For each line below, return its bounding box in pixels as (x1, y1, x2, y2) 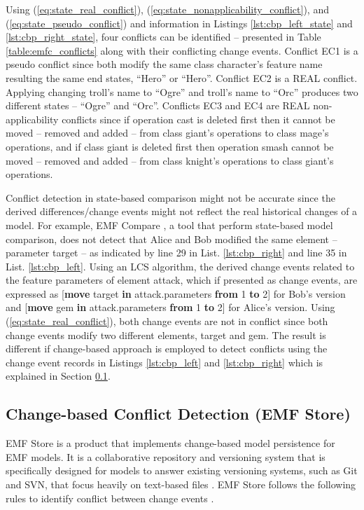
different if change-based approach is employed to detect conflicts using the (6, 341, 328, 356)
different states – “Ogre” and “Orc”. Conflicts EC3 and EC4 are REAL (6, 98, 310, 113)
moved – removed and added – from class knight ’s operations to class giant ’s (6, 153, 334, 167)
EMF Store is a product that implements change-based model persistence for (6, 436, 335, 450)
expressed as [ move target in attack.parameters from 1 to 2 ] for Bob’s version (6, 286, 346, 301)
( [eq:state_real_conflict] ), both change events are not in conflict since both (6, 314, 328, 329)
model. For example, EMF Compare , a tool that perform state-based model (6, 217, 333, 232)
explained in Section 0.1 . (6, 368, 111, 383)
